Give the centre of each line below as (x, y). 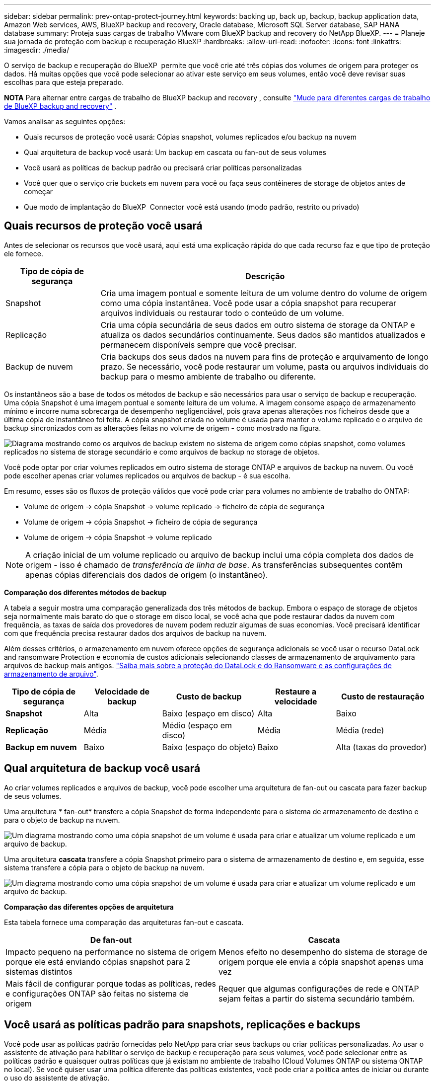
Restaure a (296, 691)
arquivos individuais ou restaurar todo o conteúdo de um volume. (222, 313)
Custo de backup (209, 696)
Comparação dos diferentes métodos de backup (85, 592)
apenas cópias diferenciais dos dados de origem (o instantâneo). (147, 575)
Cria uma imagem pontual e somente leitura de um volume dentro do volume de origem (264, 293)
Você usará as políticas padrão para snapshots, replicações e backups (182, 1025)
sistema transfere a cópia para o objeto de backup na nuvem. (104, 867)
